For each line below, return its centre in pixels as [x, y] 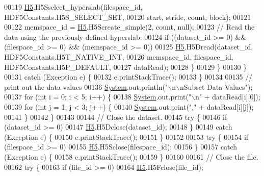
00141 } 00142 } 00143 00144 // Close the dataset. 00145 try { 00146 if [116, 117]
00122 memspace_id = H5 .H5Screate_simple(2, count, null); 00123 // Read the [129, 27]
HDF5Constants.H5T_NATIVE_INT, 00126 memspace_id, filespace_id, [119, 56]
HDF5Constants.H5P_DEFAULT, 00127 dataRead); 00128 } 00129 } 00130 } [126, 67]
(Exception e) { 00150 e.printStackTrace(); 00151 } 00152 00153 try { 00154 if [126, 136]
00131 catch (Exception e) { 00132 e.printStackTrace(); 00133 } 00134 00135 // [128, 77]
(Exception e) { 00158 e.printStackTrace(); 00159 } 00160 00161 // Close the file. [131, 156]
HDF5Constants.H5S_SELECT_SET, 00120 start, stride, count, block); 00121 [128, 17]
